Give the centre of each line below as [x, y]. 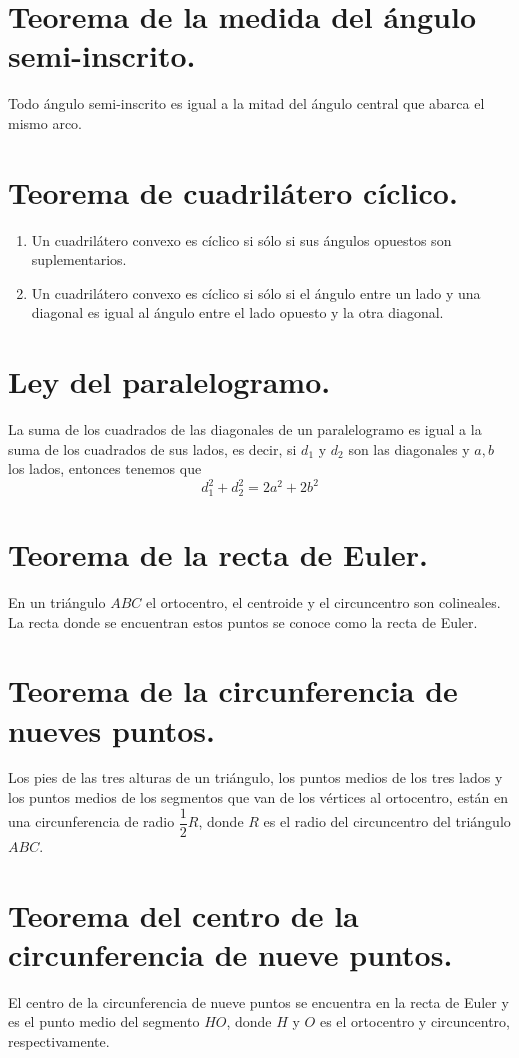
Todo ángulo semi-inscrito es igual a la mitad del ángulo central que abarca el [246, 103]
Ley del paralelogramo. [169, 381]
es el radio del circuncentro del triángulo [387, 821]
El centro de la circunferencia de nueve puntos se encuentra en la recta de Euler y [258, 1001]
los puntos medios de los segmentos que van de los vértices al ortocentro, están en [258, 797]
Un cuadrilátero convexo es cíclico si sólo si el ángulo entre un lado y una [256, 292]
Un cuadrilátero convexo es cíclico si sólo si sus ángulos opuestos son [241, 239]
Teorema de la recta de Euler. [218, 554]
